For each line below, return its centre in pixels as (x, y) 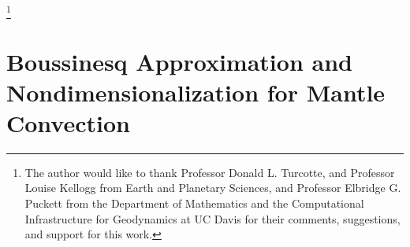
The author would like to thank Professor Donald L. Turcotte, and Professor (210, 172)
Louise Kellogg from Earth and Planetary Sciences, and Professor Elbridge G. (213, 188)
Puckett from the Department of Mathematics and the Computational (194, 203)
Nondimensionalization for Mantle (196, 92)
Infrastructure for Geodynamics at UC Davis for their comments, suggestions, (212, 218)
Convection (68, 122)
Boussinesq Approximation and (179, 61)
